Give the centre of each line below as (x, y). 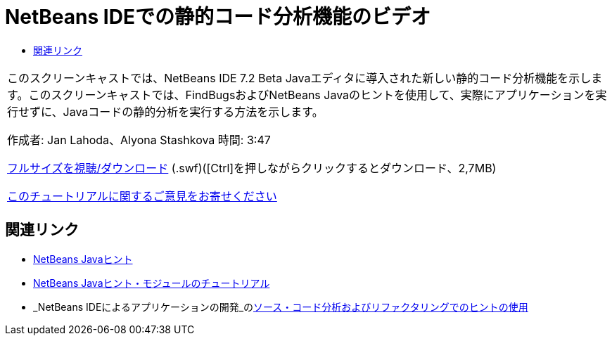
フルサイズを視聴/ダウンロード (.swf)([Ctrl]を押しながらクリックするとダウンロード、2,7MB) (252, 168)
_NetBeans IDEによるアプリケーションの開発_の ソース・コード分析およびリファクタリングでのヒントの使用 (281, 307)
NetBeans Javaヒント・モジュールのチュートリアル (152, 283)
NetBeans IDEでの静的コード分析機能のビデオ (218, 17)
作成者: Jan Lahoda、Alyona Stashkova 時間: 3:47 (139, 140)
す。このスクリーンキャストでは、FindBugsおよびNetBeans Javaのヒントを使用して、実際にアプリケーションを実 (307, 95)
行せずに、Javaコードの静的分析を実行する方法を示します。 (165, 111)
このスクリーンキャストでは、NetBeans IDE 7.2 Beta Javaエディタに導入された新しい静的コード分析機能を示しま (305, 78)
